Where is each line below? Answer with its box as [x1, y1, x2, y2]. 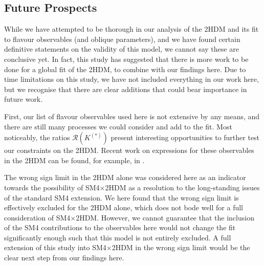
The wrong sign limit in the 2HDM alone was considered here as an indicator [4, 172, 246, 183]
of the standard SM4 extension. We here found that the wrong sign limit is [4, 192, 239, 203]
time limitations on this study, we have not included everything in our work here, [4, 74, 259, 84]
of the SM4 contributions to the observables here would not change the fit [4, 222, 236, 233]
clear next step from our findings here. [4, 252, 124, 263]
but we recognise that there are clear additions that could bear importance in [4, 83, 247, 94]
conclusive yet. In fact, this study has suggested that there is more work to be [4, 53, 249, 64]
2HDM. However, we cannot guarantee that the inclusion [76, 212, 254, 223]
